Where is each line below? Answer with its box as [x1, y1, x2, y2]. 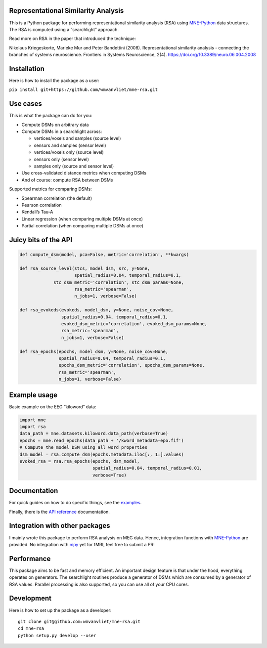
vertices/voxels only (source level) [34, 149, 104, 155]
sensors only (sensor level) [34, 156, 89, 162]
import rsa [19, 424, 46, 430]
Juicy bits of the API [9, 235, 73, 244]
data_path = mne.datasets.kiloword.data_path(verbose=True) [19, 431, 169, 436]
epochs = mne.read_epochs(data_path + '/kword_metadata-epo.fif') [19, 437, 184, 443]
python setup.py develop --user [18, 633, 96, 638]
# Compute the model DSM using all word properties [19, 445, 148, 450]
